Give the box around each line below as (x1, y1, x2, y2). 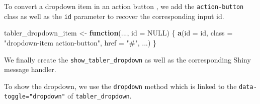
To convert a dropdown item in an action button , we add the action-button (4, 1, 244, 11)
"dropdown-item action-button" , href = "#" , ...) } (4, 37, 157, 47)
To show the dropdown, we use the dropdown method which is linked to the (4, 80, 237, 91)
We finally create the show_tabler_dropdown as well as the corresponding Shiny (4, 54, 251, 64)
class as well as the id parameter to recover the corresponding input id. (4, 10, 224, 21)
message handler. (4, 64, 56, 74)
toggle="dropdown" (4, 93, 65, 100)
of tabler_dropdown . (67, 90, 132, 101)
